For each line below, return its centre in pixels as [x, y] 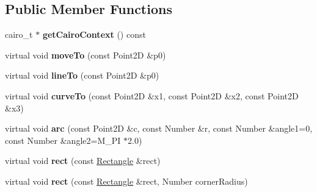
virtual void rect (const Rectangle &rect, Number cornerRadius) [126, 181]
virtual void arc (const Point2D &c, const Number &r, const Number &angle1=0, [159, 128]
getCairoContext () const [94, 34]
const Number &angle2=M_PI [63, 140]
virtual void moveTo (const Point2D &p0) [86, 55]
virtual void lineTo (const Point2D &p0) [82, 75]
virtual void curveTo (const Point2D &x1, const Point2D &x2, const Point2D [152, 95]
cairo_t [19, 34]
